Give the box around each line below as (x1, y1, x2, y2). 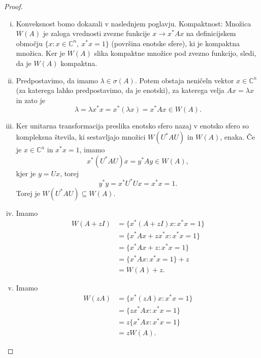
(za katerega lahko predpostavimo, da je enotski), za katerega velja (16, 85, 224, 95)
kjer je (16, 168, 36, 178)
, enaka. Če (220, 132, 255, 142)
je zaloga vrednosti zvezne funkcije (43, 28, 150, 39)
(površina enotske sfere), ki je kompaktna (111, 38, 240, 48)
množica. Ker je (16, 48, 65, 58)
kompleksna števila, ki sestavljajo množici (16, 132, 146, 142)
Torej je (16, 187, 40, 198)
